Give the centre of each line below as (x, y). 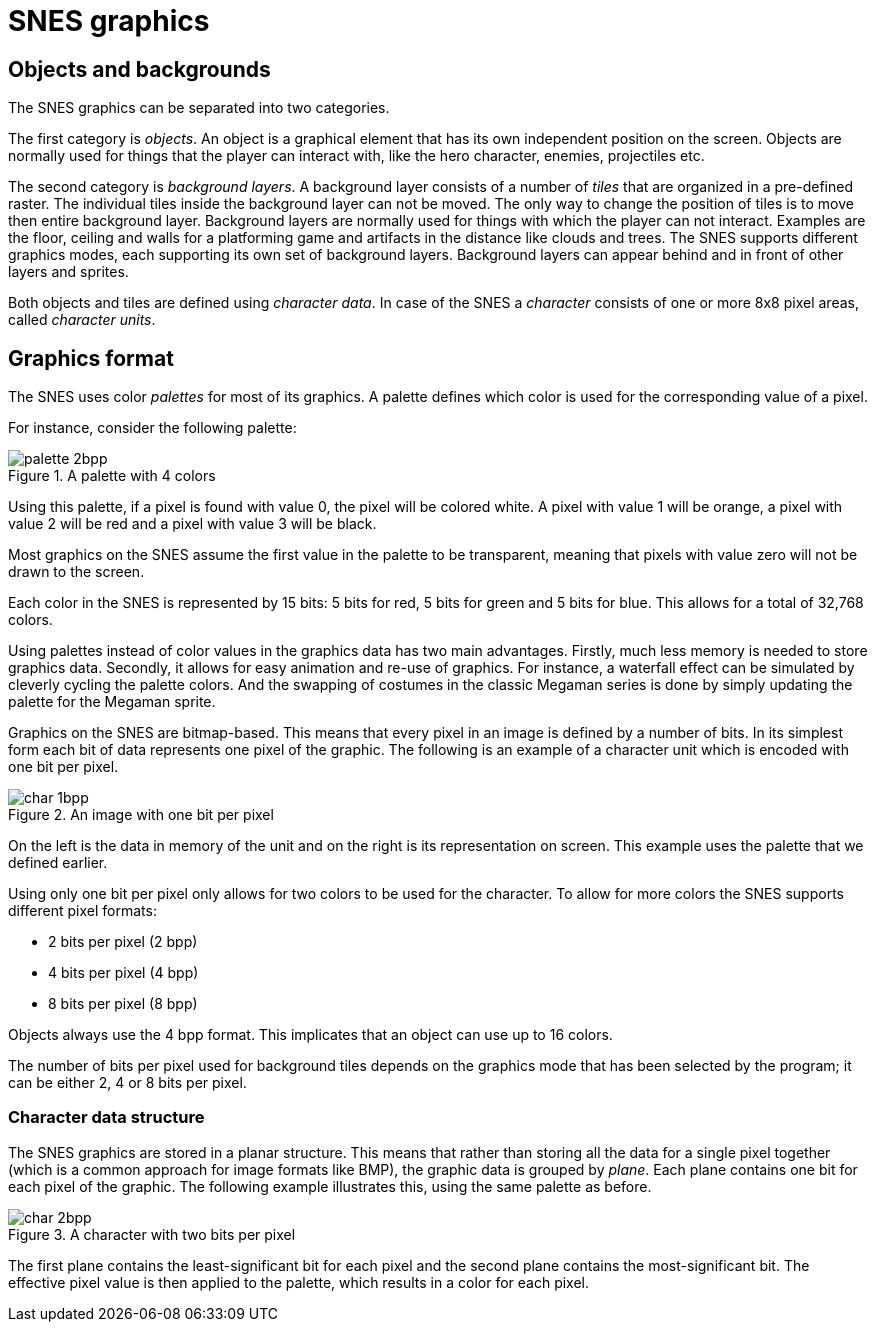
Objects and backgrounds (139, 69)
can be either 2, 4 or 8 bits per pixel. (127, 1083)
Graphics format (91, 358)
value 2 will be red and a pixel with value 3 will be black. (192, 524)
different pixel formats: (82, 911)
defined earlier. (58, 863)
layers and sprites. (68, 272)
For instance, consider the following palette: (152, 428)
